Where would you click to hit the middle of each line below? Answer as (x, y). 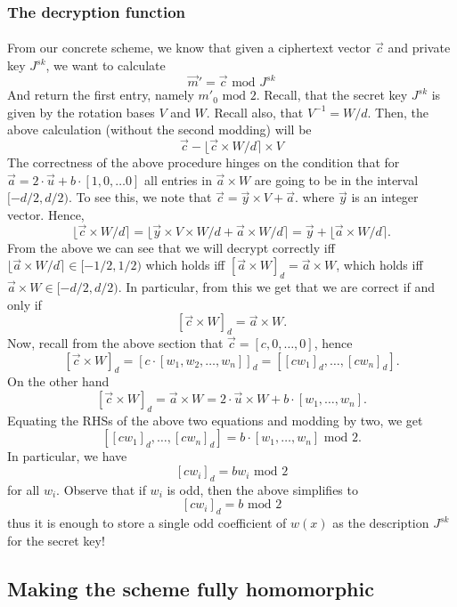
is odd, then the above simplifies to (262, 489)
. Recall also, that (255, 112)
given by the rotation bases (81, 112)
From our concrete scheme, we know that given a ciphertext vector (189, 48)
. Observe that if (101, 489)
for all (24, 489)
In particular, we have (67, 456)
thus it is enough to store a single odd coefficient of (147, 523)
